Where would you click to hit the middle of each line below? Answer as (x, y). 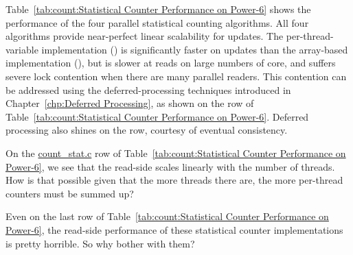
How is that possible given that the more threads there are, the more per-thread (174, 180)
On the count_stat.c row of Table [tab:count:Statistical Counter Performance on (176, 153)
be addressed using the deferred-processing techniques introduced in (148, 89)
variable (22, 49)
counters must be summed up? (70, 193)
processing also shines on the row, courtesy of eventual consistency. (147, 130)
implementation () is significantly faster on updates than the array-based (195, 49)
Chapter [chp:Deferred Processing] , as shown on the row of (130, 103)
